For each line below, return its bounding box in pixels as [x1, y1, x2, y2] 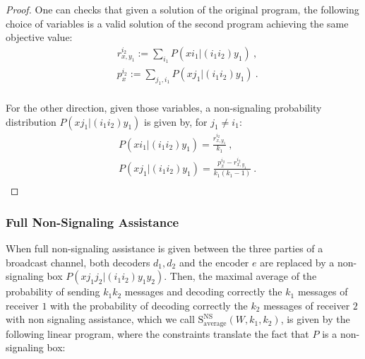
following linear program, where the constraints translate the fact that [6, 326, 309, 341]
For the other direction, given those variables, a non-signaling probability [6, 100, 322, 115]
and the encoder [179, 254, 249, 269]
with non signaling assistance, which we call [6, 312, 195, 326]
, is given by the [280, 312, 350, 326]
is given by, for [143, 114, 208, 129]
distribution [6, 114, 56, 129]
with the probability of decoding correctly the [50, 298, 248, 312]
